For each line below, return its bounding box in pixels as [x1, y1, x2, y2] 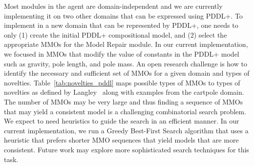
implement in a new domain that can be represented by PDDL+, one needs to [4, 20, 238, 30]
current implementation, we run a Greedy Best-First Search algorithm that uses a [4, 125, 249, 135]
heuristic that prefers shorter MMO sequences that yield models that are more [4, 135, 239, 145]
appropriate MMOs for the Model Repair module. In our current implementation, [4, 39, 248, 49]
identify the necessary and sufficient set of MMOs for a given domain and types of [4, 68, 250, 78]
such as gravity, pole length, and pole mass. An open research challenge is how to [4, 58, 247, 68]
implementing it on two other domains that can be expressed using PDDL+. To [4, 10, 243, 21]
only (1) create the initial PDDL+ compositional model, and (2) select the [4, 29, 227, 40]
